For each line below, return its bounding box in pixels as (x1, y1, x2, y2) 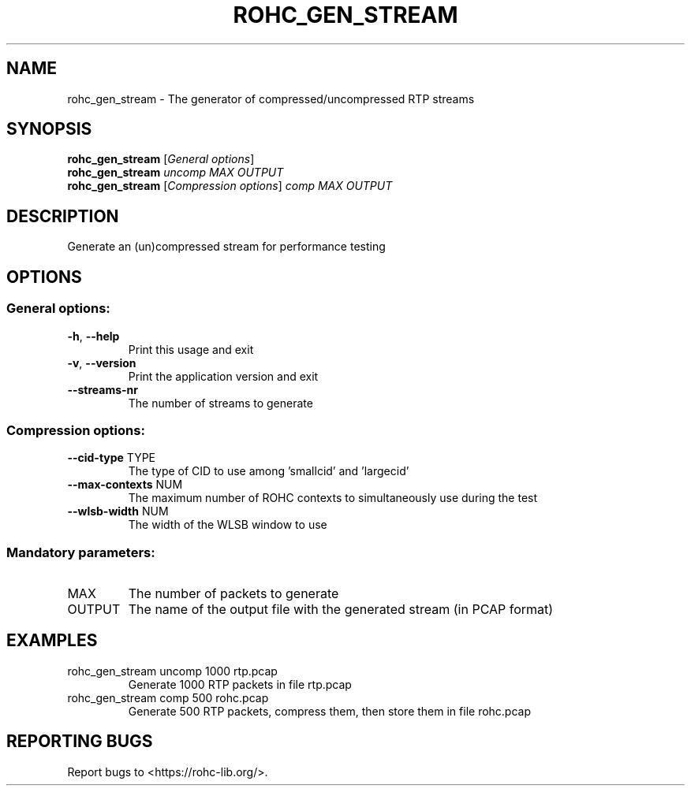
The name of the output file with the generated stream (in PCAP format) (128, 601, 554, 617)
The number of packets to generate (128, 586, 339, 601)
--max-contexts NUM (67, 478, 183, 492)
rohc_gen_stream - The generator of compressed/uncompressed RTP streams (67, 91, 475, 106)
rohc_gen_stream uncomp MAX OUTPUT (67, 165, 284, 180)
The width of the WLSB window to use (128, 518, 327, 532)
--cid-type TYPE (67, 451, 156, 465)
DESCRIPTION (6, 206, 119, 226)
